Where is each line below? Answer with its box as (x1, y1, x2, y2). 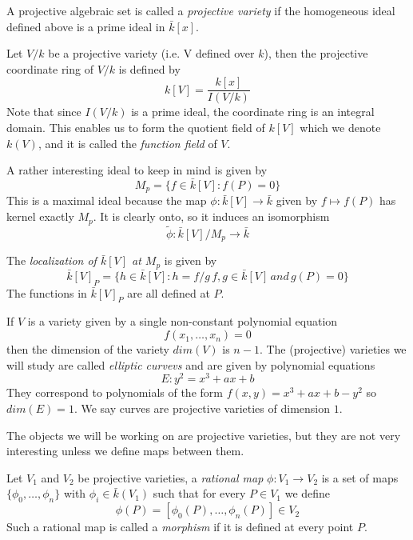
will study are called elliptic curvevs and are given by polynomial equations (6, 356, 375, 373)
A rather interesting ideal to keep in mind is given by (6, 162, 268, 178)
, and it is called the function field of (38, 134, 217, 151)
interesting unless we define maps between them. (6, 442, 244, 459)
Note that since (6, 103, 81, 120)
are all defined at (127, 284, 210, 301)
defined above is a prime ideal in (6, 18, 165, 34)
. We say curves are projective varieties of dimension (73, 399, 330, 416)
